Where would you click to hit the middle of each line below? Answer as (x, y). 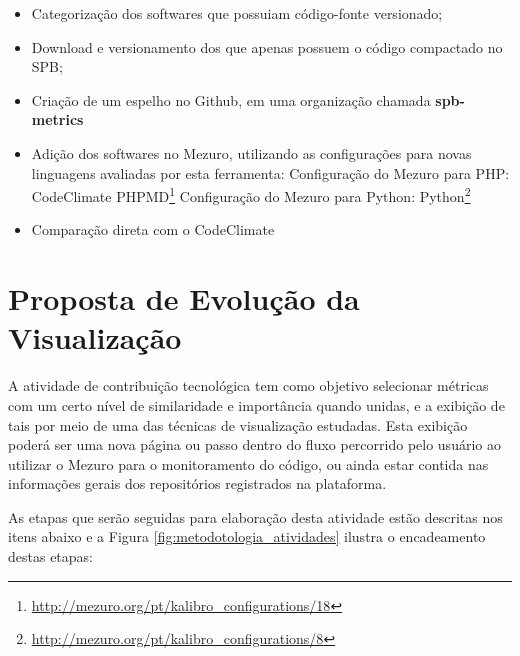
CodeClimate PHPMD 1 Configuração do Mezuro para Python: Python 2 (251, 194)
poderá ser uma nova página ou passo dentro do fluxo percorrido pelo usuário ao (254, 444)
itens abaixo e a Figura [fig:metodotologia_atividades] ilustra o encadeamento (247, 536)
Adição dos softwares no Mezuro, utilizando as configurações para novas (251, 152)
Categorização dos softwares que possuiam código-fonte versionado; (237, 13)
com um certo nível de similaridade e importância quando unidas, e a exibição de (256, 404)
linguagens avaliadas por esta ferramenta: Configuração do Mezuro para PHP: (270, 172)
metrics (57, 119)
